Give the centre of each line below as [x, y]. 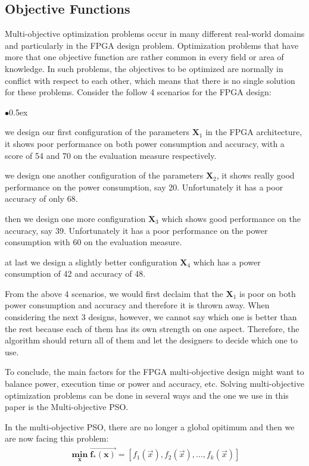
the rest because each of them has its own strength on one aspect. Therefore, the [152, 328]
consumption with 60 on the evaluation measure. [93, 242]
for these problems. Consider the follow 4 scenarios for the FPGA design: [138, 92]
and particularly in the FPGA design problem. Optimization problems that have [152, 45]
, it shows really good [255, 175]
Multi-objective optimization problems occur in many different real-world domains [155, 34]
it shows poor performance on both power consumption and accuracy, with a [145, 143]
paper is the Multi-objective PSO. [67, 407]
